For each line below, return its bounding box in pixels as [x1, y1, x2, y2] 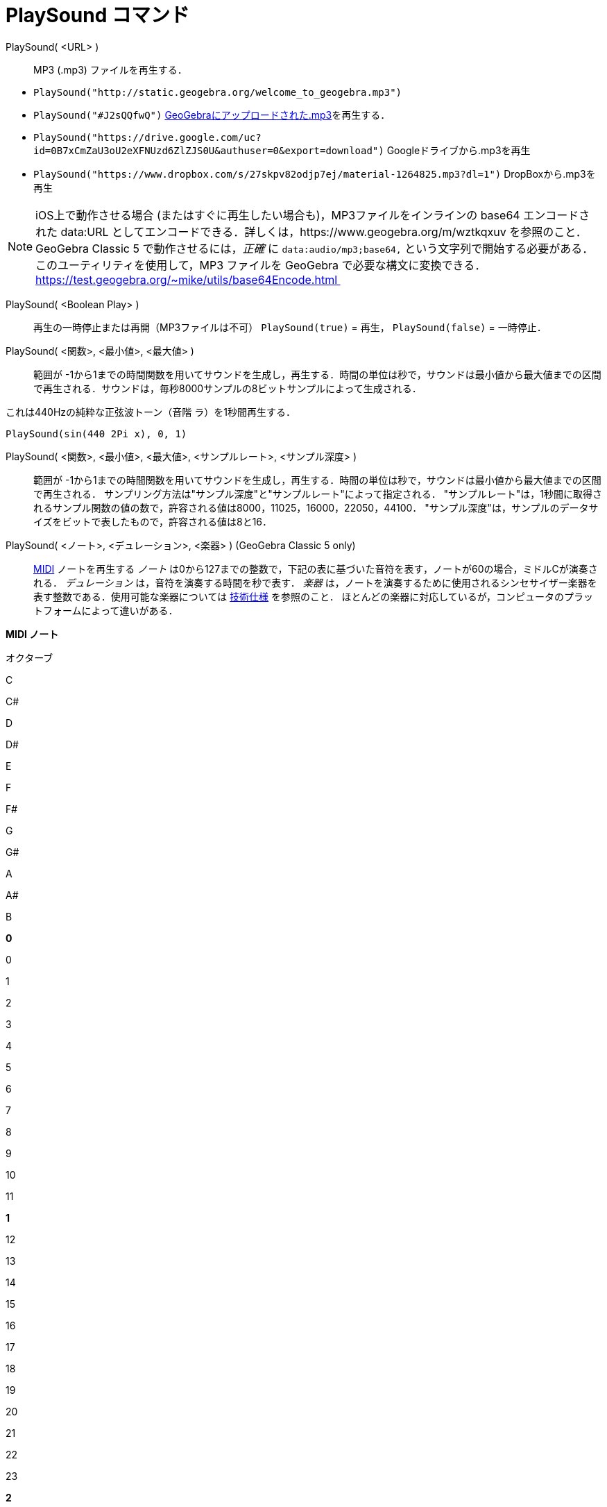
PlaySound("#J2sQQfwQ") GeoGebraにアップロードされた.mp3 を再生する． [33, 108, 391, 121]
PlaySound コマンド [6, 3, 190, 27]
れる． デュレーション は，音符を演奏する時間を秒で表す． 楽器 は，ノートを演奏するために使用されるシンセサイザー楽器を [33, 576, 597, 589]
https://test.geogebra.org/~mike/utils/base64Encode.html [35, 272, 338, 287]
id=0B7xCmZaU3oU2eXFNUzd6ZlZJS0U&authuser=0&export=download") [33, 144, 384, 156]
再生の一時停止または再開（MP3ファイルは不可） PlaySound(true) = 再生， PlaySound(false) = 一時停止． [33, 321, 547, 333]
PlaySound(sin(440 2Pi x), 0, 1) [6, 428, 187, 439]
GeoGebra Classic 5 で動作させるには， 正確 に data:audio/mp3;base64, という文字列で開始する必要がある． [35, 241, 594, 255]
